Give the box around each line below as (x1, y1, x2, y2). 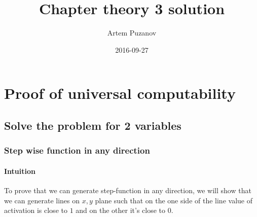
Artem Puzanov (107, 27, 157, 38)
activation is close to (4, 205, 67, 215)
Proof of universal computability (4, 83, 236, 103)
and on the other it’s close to (76, 205, 166, 215)
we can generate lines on (4, 195, 80, 205)
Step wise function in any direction (4, 144, 150, 157)
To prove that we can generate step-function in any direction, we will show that (4, 185, 251, 195)
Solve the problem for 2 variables (4, 117, 181, 133)
